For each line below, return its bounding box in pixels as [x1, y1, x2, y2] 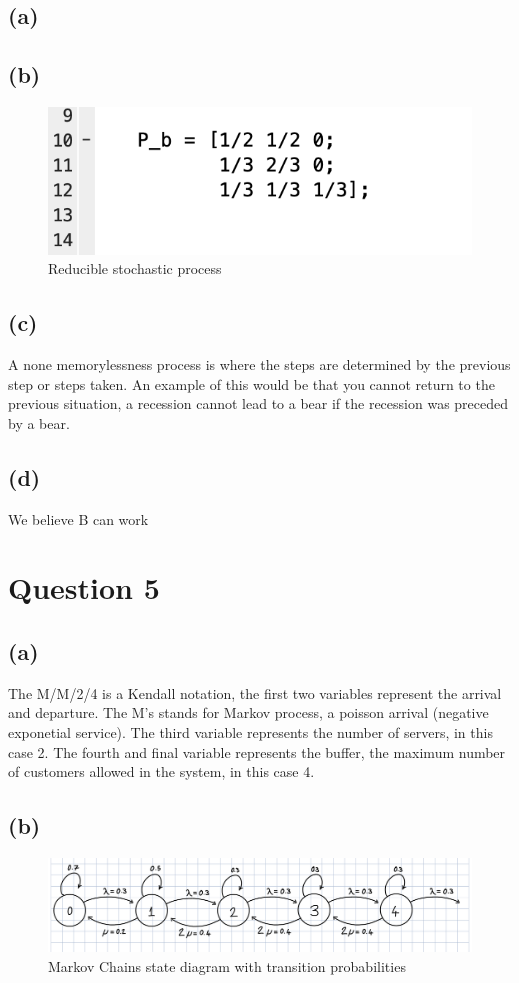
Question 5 [8, 567, 160, 608]
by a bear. [8, 412, 70, 433]
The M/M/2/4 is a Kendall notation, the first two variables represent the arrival [8, 682, 502, 703]
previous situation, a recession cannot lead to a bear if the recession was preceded [8, 393, 509, 414]
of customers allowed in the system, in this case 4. [8, 761, 315, 782]
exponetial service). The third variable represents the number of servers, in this [8, 721, 493, 742]
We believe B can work [8, 508, 149, 529]
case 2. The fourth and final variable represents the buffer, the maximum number [8, 741, 506, 762]
